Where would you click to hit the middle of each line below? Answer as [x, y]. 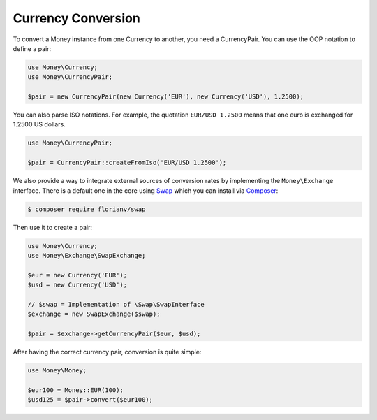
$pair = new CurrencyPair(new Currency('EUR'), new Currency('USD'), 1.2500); [165, 97]
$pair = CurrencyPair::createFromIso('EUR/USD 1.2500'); [127, 163]
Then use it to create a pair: [52, 227]
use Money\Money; [57, 371]
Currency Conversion [77, 18]
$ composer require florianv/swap [87, 209]
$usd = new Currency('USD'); [77, 285]
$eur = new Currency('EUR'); [77, 275]
